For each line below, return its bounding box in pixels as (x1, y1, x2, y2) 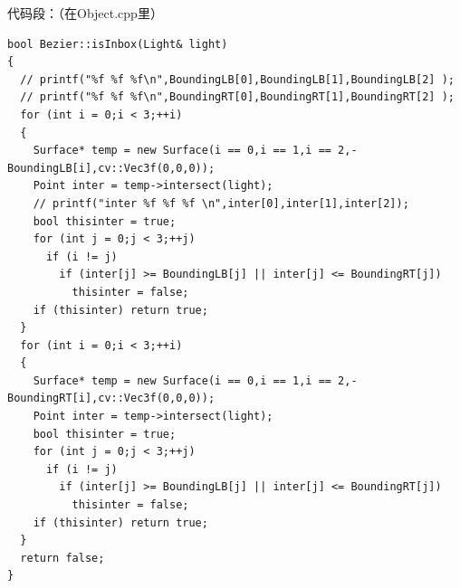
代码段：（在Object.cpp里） (7, 4, 163, 22)
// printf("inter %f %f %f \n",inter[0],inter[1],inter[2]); (33, 196, 409, 210)
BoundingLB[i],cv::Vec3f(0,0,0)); (7, 161, 216, 175)
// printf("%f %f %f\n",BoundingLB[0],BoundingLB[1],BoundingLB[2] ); (20, 72, 455, 86)
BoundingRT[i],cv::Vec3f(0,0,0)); (7, 392, 216, 405)
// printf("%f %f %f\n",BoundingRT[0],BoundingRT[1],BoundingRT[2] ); (20, 90, 455, 104)
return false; (20, 551, 105, 564)
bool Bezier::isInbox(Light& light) (7, 37, 228, 51)
